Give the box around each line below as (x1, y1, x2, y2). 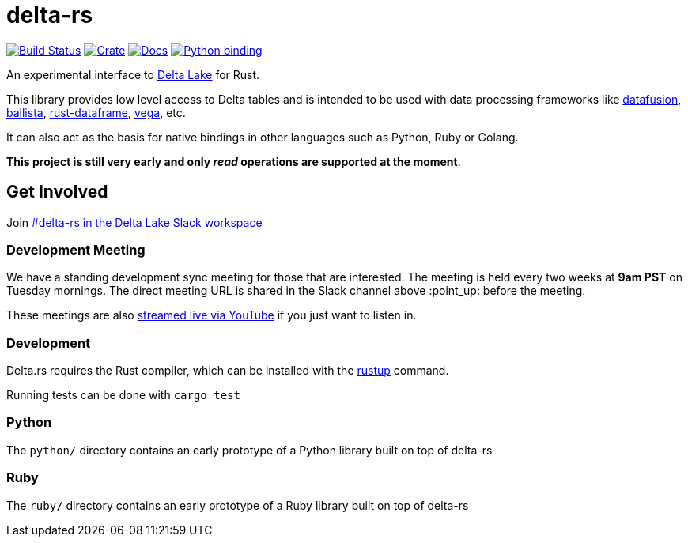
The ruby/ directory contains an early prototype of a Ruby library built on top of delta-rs (6, 498, 469, 512)
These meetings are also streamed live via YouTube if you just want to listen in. (6, 308, 417, 322)
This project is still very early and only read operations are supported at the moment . (6, 154, 461, 168)
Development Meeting (6, 241, 146, 258)
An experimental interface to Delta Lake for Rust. (6, 67, 260, 81)
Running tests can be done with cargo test (6, 388, 240, 402)
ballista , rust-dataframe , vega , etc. (6, 105, 186, 119)
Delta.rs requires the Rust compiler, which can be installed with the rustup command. (6, 364, 449, 378)
